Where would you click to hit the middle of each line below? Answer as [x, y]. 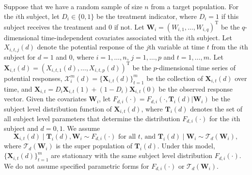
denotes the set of [216, 108]
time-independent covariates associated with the [112, 37]
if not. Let [129, 26]
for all [127, 137]
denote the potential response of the [90, 47]
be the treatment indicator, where [147, 16]
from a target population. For [195, 6]
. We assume [81, 128]
